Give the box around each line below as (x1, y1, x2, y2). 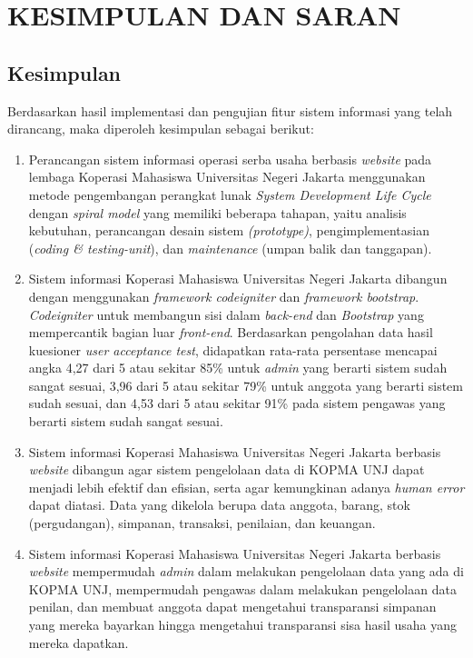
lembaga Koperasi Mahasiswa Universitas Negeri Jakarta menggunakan (28, 167, 426, 186)
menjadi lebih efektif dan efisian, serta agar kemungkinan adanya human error (28, 477, 465, 496)
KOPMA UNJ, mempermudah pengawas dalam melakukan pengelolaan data (28, 579, 457, 598)
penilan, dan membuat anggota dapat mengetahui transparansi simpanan (28, 597, 437, 616)
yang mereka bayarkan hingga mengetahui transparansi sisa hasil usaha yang (28, 615, 457, 634)
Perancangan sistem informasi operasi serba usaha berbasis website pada (28, 149, 432, 168)
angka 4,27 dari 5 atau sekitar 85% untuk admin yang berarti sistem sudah (28, 358, 448, 377)
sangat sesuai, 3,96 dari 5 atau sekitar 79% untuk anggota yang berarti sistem (28, 375, 463, 394)
